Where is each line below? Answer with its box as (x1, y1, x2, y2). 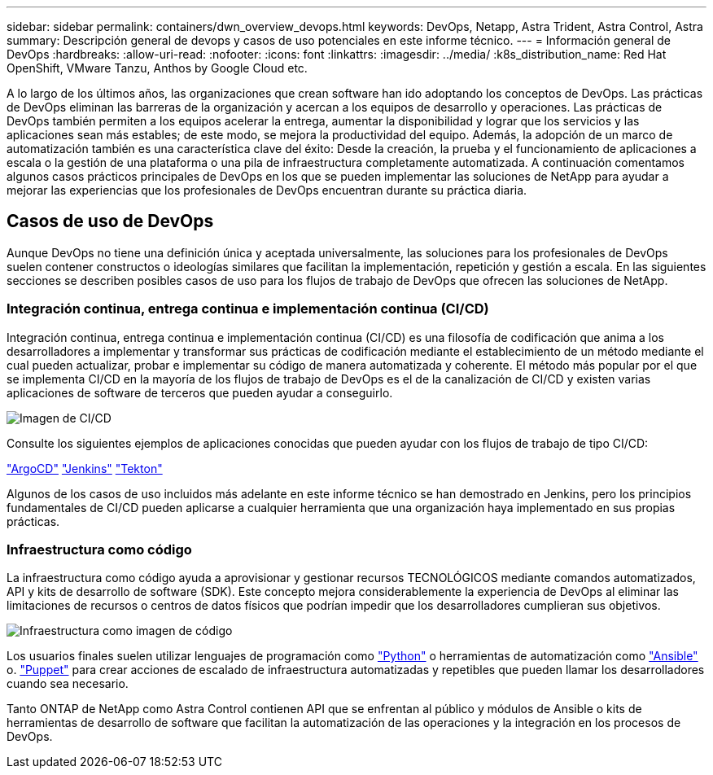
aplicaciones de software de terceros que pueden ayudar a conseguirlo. (7, 385, 393, 400)
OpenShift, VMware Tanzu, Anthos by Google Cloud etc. (7, 61, 308, 75)
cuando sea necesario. (7, 676, 129, 691)
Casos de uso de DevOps (7, 211, 214, 232)
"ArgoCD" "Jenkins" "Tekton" (7, 461, 163, 475)
